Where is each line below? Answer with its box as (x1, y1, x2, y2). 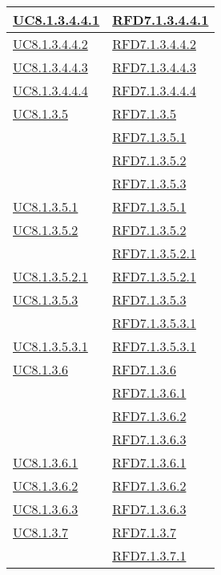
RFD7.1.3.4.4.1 (112, 10, 209, 29)
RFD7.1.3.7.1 (112, 546, 187, 565)
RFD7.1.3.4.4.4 (112, 81, 196, 99)
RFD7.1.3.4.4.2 (112, 34, 196, 53)
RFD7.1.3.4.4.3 (112, 58, 196, 76)
